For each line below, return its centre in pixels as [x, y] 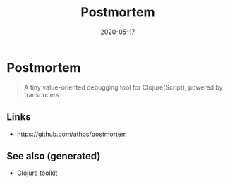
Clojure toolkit [37, 173]
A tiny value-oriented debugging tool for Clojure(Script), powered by [123, 87]
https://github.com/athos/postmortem [72, 134]
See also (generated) [54, 156]
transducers [41, 94]
